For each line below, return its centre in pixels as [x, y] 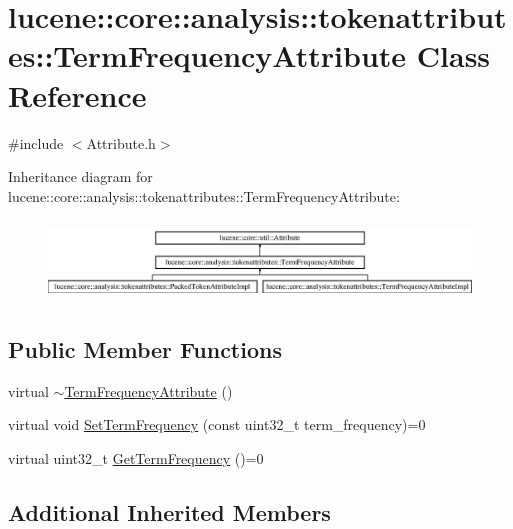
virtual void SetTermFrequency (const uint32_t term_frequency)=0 [217, 424]
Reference [77, 94]
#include [36, 142]
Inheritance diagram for [80, 176]
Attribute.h [121, 142]
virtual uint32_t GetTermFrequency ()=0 [136, 458]
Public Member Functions [145, 349]
